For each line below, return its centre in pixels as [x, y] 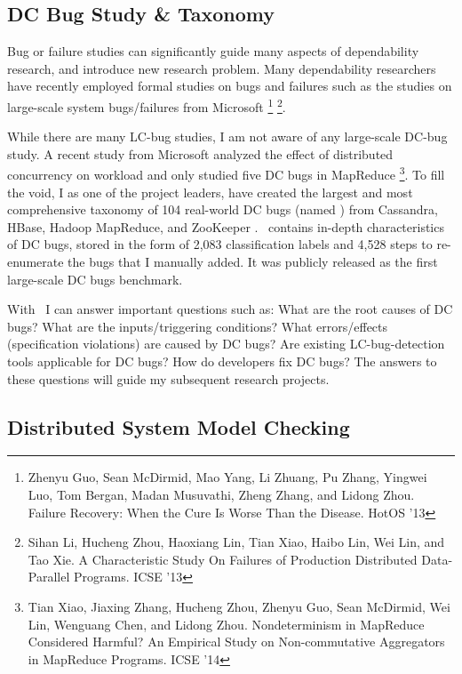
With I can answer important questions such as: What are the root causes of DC [230, 309]
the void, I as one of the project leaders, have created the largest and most [210, 192]
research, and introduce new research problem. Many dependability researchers [222, 68]
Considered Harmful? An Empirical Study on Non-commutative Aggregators [236, 642]
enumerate [36, 262]
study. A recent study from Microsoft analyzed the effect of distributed [200, 153]
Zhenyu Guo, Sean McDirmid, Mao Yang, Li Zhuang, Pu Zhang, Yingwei [227, 477]
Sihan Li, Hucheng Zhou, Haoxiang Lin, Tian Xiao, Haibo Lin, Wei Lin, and [236, 542]
